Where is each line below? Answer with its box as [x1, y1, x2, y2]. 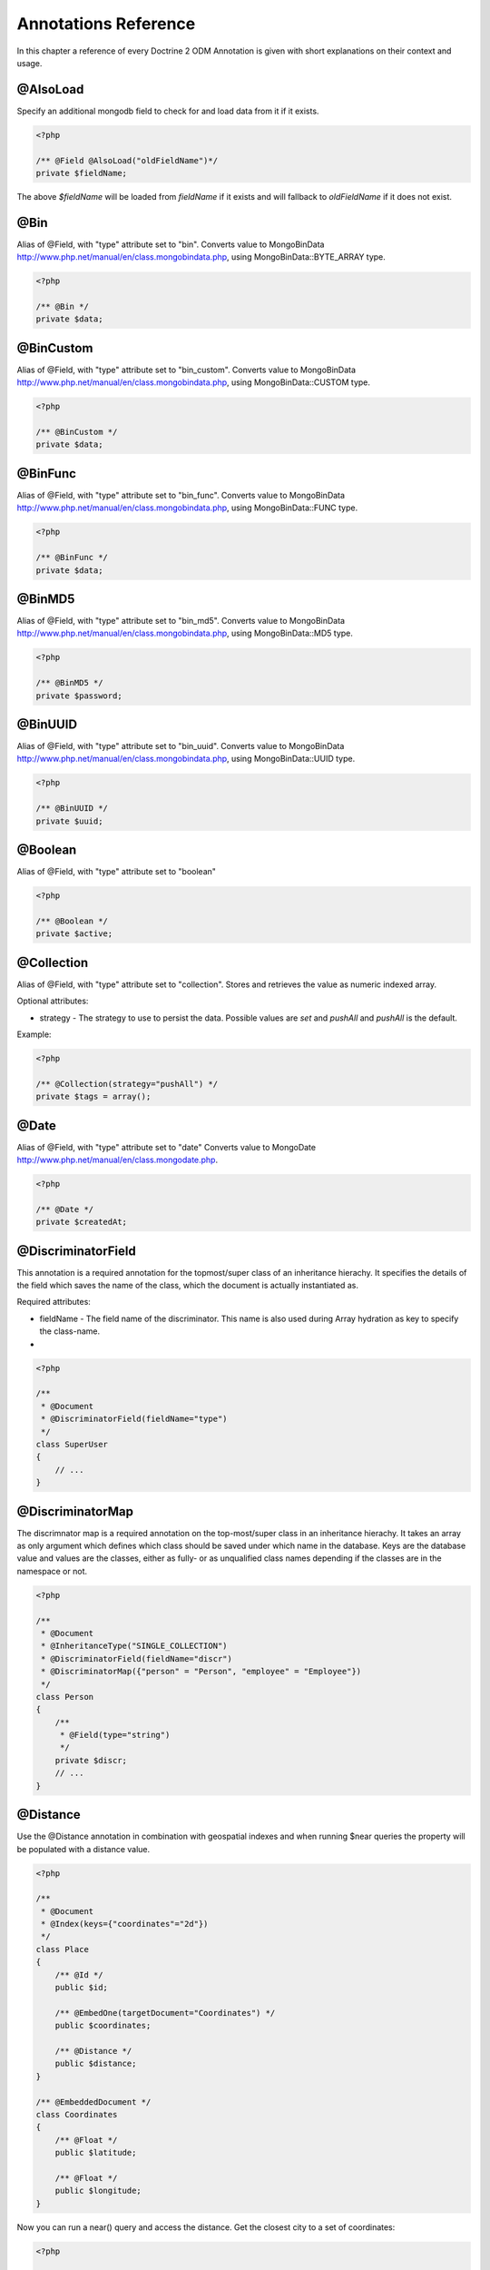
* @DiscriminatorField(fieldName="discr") [41, 1653, 233, 1663]
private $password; [35, 690, 122, 701]
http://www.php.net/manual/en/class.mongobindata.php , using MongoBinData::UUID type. [16, 754, 356, 765]
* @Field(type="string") [59, 1730, 171, 1741]
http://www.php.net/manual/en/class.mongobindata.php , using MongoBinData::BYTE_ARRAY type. [16, 252, 386, 262]
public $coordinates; [54, 2020, 152, 2031]
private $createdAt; [35, 1217, 127, 1228]
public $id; [54, 1982, 109, 1993]
